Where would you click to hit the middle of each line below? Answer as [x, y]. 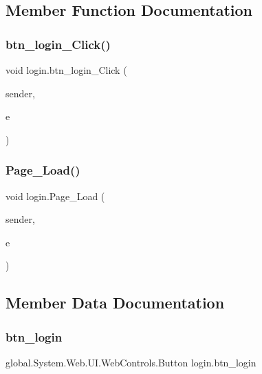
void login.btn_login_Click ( [66, 70]
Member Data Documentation [115, 303]
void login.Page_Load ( [55, 196]
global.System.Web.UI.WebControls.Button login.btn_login [131, 362]
